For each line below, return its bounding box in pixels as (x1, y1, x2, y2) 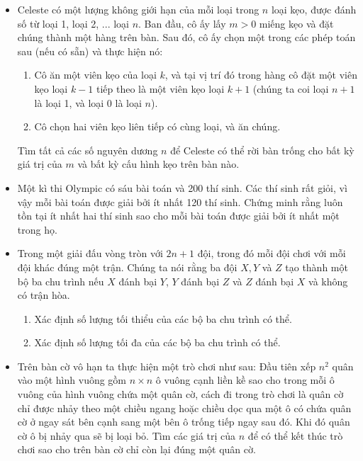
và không (308, 273, 348, 288)
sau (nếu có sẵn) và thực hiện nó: (17, 43, 163, 58)
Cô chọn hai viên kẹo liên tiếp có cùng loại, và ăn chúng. (34, 119, 281, 134)
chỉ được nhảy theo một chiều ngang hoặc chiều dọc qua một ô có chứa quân (17, 400, 352, 415)
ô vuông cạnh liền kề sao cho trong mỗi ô (155, 372, 335, 387)
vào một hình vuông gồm (17, 372, 127, 387)
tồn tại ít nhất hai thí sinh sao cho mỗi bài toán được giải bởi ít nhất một (17, 208, 340, 223)
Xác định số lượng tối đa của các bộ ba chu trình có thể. (34, 335, 281, 350)
